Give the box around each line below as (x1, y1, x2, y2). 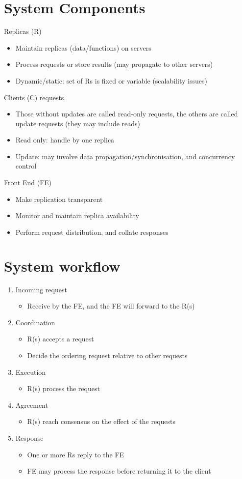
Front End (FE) (4, 177, 52, 188)
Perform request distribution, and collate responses (15, 226, 169, 237)
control (15, 161, 37, 171)
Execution (15, 366, 46, 377)
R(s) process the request (27, 383, 100, 394)
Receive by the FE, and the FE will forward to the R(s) (27, 301, 195, 311)
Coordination (15, 317, 55, 327)
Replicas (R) (4, 26, 42, 36)
